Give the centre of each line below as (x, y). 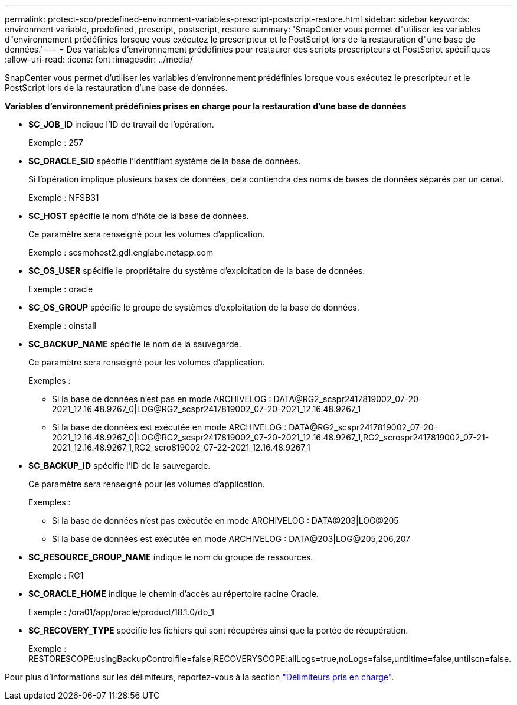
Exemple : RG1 (56, 575)
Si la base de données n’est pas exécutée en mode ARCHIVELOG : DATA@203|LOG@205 (225, 520)
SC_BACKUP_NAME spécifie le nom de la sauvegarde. (135, 344)
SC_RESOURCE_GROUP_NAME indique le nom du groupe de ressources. (171, 557)
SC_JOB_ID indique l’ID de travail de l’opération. (121, 124)
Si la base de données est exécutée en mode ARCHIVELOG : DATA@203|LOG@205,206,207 (231, 539)
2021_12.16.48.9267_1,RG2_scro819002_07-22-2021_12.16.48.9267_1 (181, 447)
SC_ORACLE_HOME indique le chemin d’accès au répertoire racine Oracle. (174, 594)
